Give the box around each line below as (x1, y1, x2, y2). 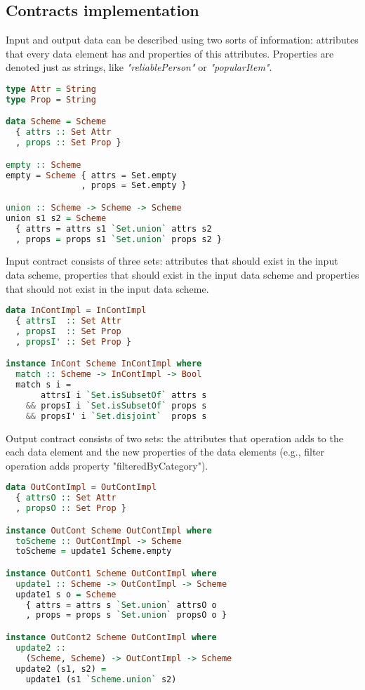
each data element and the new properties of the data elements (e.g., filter (6, 444, 325, 459)
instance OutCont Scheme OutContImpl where (6, 525, 212, 536)
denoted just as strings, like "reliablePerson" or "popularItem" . (6, 60, 272, 74)
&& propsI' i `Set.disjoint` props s (25, 411, 207, 421)
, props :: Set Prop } (15, 138, 121, 148)
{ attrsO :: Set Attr (15, 493, 117, 503)
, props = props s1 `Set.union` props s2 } (15, 234, 222, 244)
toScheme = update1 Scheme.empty (15, 546, 172, 557)
